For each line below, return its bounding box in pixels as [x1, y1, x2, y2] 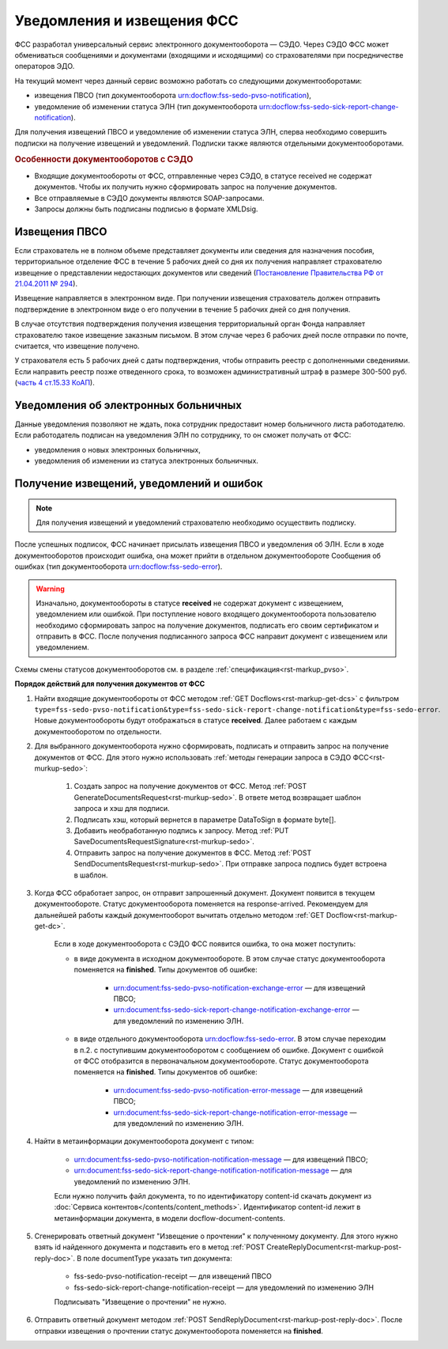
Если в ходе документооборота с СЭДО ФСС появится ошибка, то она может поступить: [54, 939, 356, 949]
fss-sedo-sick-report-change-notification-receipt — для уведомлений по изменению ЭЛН [73, 1283, 375, 1292]
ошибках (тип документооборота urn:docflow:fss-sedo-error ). [14, 562, 223, 571]
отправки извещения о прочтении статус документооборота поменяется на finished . [34, 1326, 324, 1336]
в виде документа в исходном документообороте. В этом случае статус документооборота [73, 953, 386, 963]
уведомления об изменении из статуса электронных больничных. [34, 456, 258, 466]
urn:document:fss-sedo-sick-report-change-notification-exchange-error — [113, 1005, 360, 1014]
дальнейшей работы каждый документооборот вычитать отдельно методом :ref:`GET [34, 910, 325, 919]
